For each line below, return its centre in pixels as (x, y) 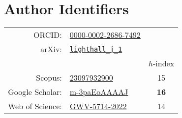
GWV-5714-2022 (98, 106)
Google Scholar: (35, 92)
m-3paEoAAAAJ (99, 92)
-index (164, 63)
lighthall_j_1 (96, 49)
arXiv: (51, 49)
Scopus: (49, 78)
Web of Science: (35, 106)
